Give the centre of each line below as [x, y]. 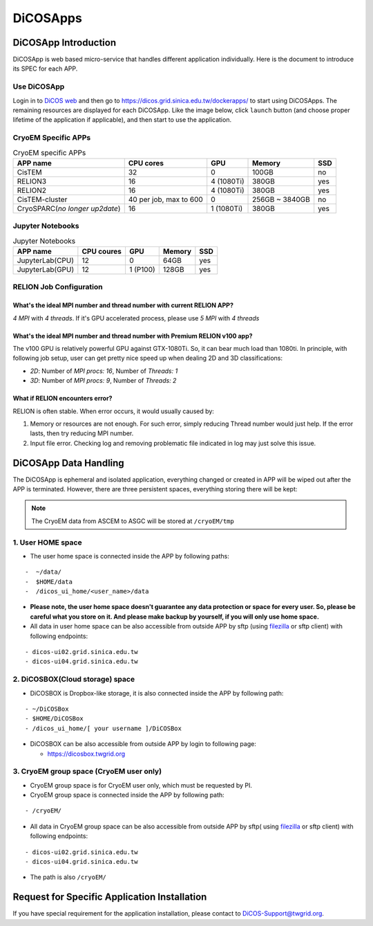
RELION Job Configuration [58, 287]
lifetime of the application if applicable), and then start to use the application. [122, 120]
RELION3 [32, 181]
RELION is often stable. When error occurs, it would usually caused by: [113, 411]
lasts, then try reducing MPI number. [82, 433]
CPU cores [146, 163]
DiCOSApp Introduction [65, 43]
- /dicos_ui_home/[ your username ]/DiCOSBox [104, 728]
